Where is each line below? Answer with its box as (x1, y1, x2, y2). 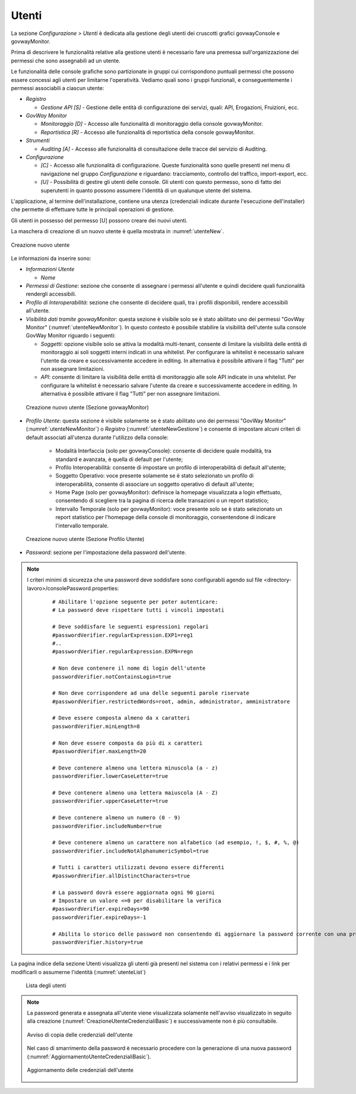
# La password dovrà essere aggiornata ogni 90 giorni (52, 889, 215, 896)
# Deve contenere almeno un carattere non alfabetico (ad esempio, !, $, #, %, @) (52, 839, 300, 846)
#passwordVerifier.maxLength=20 (52, 748, 147, 755)
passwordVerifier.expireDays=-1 (52, 914, 147, 921)
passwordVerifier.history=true (52, 939, 144, 946)
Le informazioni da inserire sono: (11, 255, 91, 262)
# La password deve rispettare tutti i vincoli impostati (52, 607, 225, 613)
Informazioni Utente (26, 266, 75, 273)
